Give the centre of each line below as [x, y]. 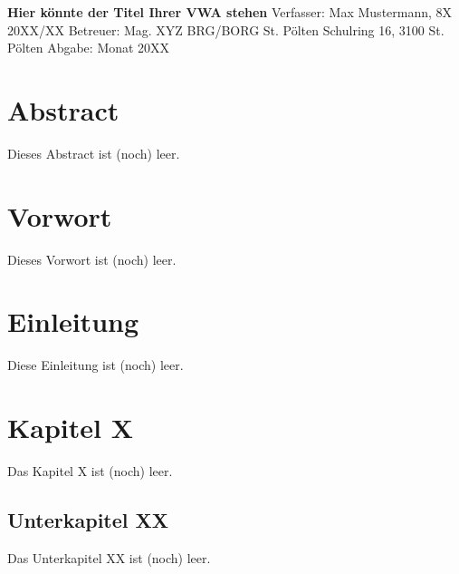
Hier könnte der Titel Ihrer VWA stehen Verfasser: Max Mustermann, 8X [230, 12]
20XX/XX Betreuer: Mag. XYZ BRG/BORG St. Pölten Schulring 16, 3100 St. [226, 29]
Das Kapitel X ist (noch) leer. [90, 471]
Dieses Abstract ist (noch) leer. [94, 153]
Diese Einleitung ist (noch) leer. [96, 365]
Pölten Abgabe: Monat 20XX [89, 48]
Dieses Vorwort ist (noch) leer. [92, 259]
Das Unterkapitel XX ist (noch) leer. [109, 557]
